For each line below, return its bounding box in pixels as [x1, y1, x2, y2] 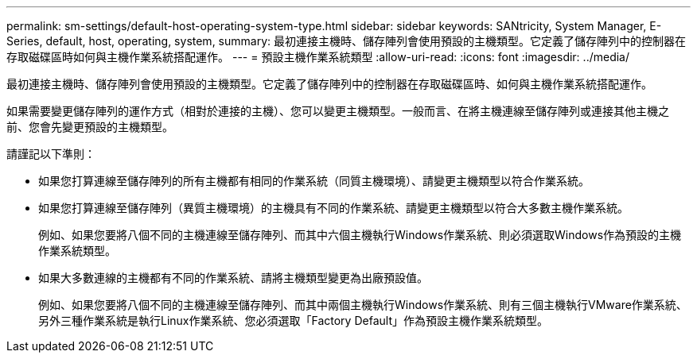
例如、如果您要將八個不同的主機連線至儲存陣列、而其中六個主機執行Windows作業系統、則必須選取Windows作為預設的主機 [38, 228, 682, 241]
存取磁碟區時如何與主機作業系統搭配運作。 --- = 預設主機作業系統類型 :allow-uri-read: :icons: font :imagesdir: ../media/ [6, 50, 630, 64]
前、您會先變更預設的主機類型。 [6, 120, 173, 133]
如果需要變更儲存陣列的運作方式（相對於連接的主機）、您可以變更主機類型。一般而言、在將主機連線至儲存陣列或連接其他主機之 [6, 104, 669, 118]
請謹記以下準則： [6, 147, 95, 160]
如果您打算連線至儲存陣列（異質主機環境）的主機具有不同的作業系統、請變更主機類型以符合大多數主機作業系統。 [38, 201, 629, 214]
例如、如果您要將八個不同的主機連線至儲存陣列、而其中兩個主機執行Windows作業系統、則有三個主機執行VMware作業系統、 [38, 298, 687, 311]
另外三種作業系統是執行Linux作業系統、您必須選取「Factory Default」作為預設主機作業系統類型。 [38, 314, 548, 327]
